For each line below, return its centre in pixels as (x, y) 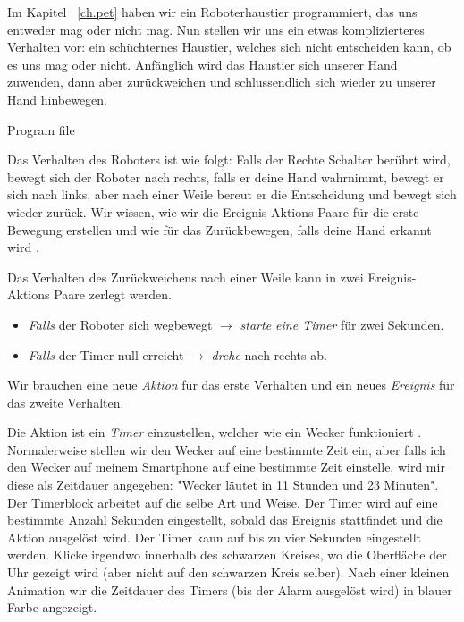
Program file (41, 129)
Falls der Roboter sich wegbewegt (120, 324)
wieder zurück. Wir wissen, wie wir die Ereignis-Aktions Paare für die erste (213, 211)
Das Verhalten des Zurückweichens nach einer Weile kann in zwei (186, 277)
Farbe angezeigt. (52, 607)
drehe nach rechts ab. (269, 354)
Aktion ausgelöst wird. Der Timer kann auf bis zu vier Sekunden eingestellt (215, 537)
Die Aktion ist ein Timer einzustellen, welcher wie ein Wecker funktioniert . (215, 432)
